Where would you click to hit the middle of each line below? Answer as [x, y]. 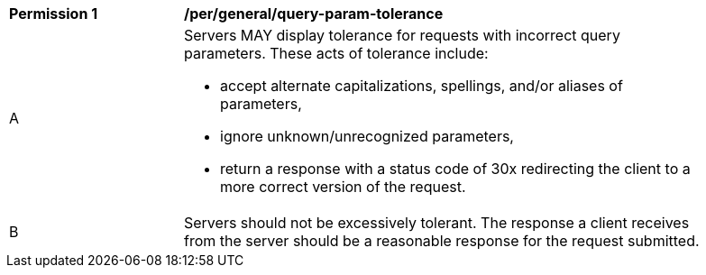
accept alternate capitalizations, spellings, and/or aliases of [422, 86]
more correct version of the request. [343, 187]
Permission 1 [54, 14]
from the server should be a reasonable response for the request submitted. [442, 241]
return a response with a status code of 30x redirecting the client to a [455, 169]
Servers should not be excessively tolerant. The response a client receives [437, 223]
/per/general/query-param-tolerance [314, 14]
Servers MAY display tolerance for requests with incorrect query [402, 35]
